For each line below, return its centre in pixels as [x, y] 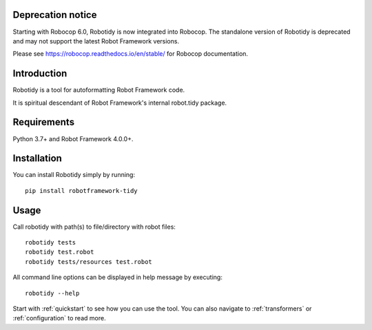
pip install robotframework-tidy [81, 190]
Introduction [40, 73]
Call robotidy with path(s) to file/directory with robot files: [94, 227]
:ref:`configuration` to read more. [59, 318]
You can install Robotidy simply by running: [74, 175]
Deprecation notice [55, 15]
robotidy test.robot [60, 252]
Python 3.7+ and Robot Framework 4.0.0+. [73, 138]
